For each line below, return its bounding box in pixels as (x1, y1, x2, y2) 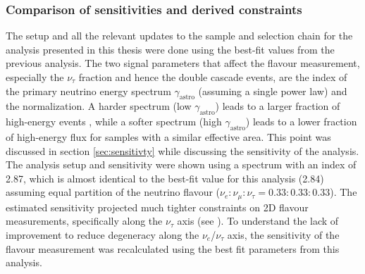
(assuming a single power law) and (198, 83, 347, 98)
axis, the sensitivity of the (227, 228, 340, 242)
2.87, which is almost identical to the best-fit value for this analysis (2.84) (6, 170, 324, 185)
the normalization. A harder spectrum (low (6, 99, 192, 113)
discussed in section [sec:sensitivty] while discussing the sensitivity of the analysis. (6, 143, 359, 158)
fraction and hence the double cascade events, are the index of (78, 70, 347, 84)
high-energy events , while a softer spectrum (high (6, 114, 222, 129)
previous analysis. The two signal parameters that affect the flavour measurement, (6, 56, 360, 70)
